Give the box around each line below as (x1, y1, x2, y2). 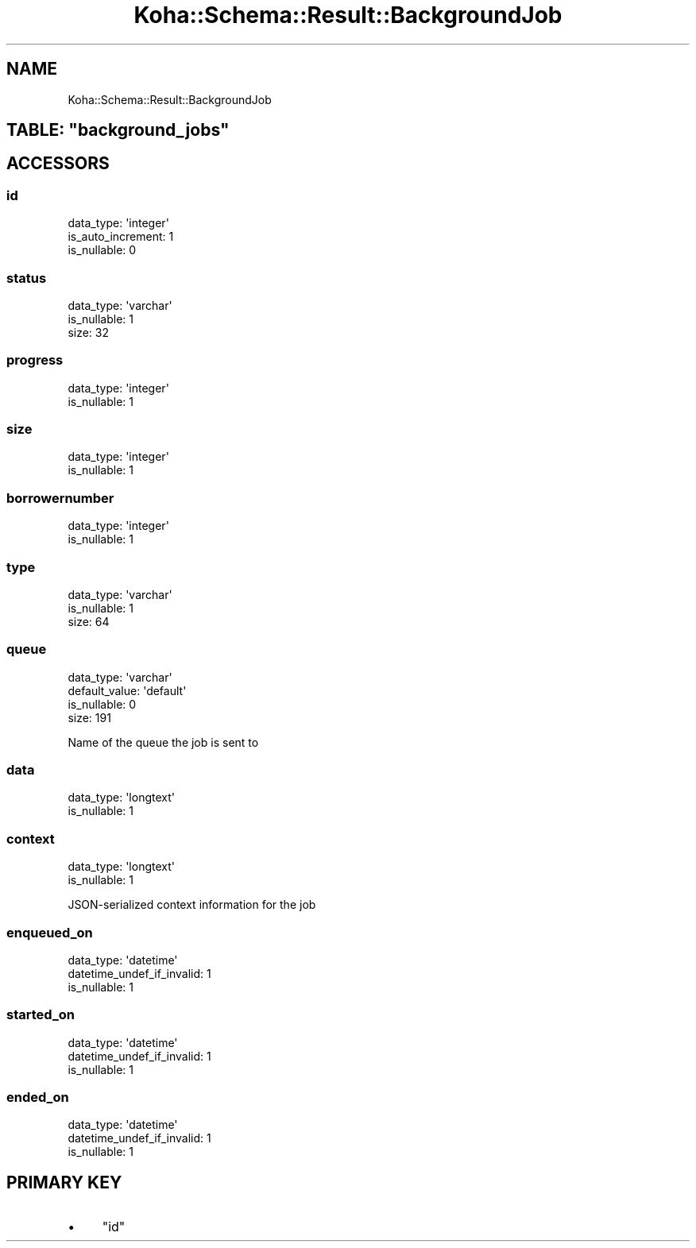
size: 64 (68, 614, 110, 628)
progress (6, 352, 64, 369)
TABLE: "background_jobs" (6, 120, 230, 141)
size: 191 (68, 710, 111, 724)
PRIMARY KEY (6, 1172, 122, 1192)
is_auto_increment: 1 (68, 230, 174, 244)
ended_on (6, 1089, 69, 1106)
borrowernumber (6, 489, 114, 506)
